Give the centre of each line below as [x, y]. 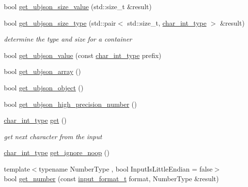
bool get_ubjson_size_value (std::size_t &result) [78, 6]
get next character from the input [53, 136]
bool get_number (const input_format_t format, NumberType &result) [111, 178]
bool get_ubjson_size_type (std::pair [60, 22]
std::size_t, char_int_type [167, 22]
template [17, 168]
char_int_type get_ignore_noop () [57, 152]
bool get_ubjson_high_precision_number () [70, 104]
